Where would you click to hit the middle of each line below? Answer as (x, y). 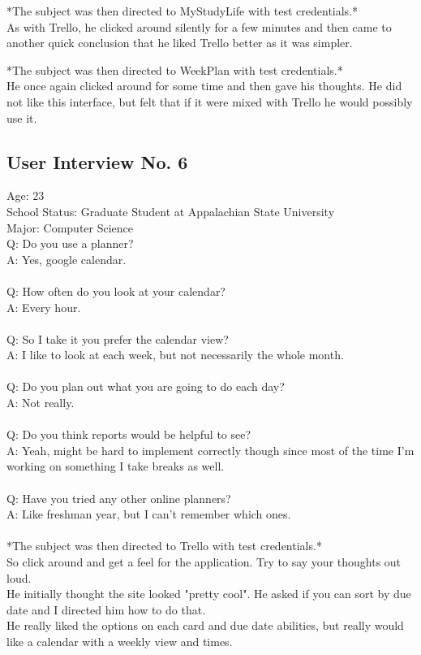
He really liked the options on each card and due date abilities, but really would (205, 625)
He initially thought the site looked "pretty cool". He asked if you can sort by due (209, 594)
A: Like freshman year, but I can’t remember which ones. (149, 514)
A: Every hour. (44, 307)
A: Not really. (41, 403)
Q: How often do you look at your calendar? (116, 291)
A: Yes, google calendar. (67, 259)
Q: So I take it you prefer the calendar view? (118, 338)
